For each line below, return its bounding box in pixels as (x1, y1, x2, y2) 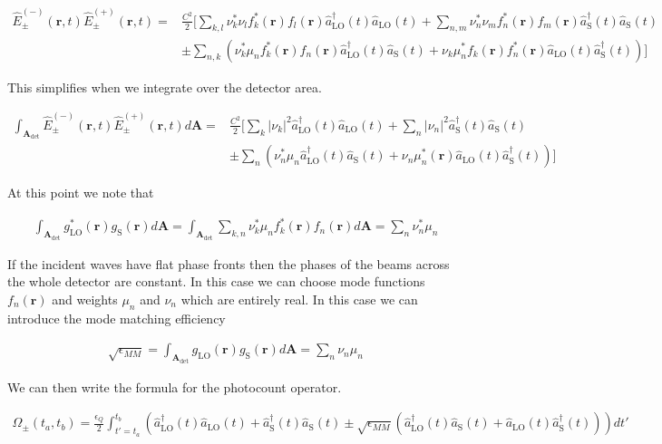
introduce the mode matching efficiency (7, 308, 226, 327)
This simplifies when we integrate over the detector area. (7, 77, 322, 96)
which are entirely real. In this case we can (180, 290, 418, 309)
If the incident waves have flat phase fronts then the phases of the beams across (7, 254, 450, 273)
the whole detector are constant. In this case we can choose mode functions (7, 272, 425, 291)
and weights (52, 290, 118, 309)
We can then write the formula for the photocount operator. (7, 377, 342, 396)
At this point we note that (7, 183, 154, 202)
